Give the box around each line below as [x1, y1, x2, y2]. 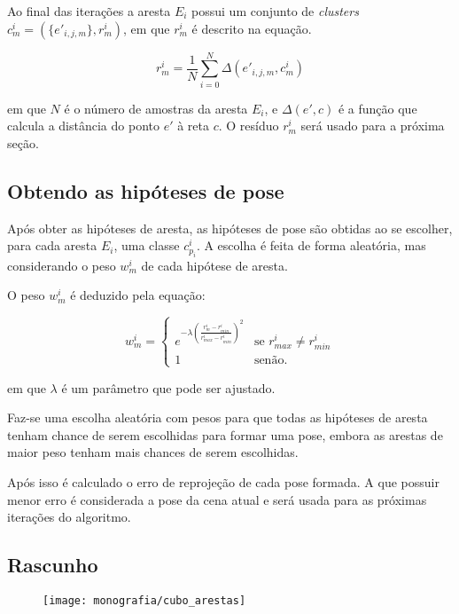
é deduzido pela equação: [70, 286, 206, 304]
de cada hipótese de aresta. [141, 256, 288, 274]
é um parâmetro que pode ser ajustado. [61, 378, 276, 397]
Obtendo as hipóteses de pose [7, 177, 284, 204]
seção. [7, 133, 39, 152]
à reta [177, 116, 210, 135]
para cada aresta [7, 236, 97, 255]
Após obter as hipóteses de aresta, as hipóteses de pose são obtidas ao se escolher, [7, 218, 453, 237]
